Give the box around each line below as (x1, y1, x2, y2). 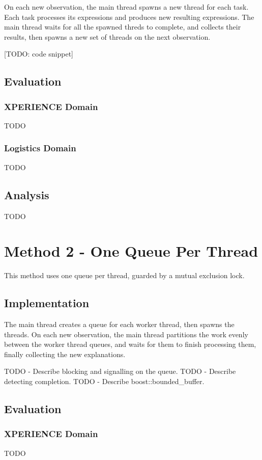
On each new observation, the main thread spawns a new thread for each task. (4, 2, 249, 12)
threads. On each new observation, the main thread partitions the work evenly (4, 329, 248, 339)
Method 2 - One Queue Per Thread (4, 240, 258, 261)
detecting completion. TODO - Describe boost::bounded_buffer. (4, 376, 205, 387)
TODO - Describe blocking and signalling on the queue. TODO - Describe (4, 366, 236, 376)
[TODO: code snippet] (4, 48, 74, 59)
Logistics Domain (4, 142, 76, 154)
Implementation (4, 295, 90, 311)
